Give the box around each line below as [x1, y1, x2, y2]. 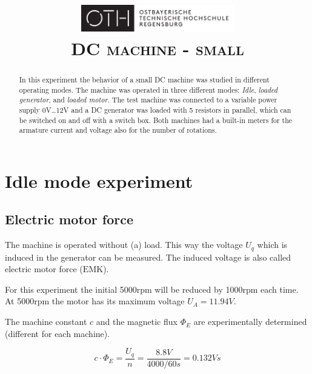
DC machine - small [71, 35, 244, 60]
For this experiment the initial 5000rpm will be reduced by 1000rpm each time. [5, 282, 299, 295]
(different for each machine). [5, 327, 110, 339]
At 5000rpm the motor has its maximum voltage [5, 295, 185, 307]
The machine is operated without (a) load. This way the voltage [5, 238, 243, 251]
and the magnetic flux [96, 315, 178, 328]
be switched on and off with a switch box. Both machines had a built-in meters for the [19, 115, 293, 125]
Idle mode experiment [5, 168, 193, 193]
